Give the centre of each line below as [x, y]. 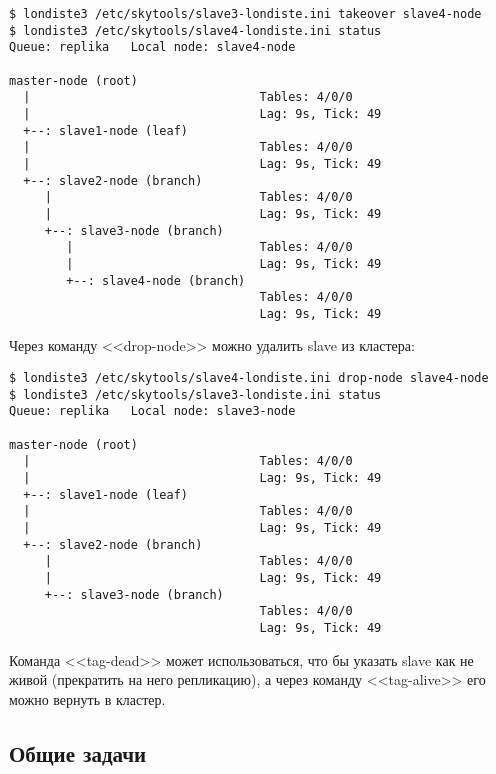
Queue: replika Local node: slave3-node [152, 411]
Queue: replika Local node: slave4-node [152, 47]
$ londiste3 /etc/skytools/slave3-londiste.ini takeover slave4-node [245, 14]
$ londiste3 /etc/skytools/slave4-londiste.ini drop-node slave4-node [249, 378]
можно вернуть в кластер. [87, 698]
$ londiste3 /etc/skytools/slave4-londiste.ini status [195, 30]
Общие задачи [78, 752]
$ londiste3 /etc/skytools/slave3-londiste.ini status [195, 394]
